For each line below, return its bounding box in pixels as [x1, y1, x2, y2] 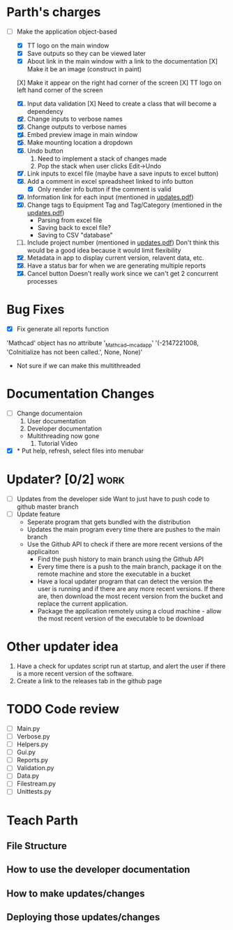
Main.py [16, 724, 40, 732]
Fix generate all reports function [16, 325, 110, 333]
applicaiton [27, 548, 59, 556]
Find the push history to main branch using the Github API [37, 555, 204, 563]
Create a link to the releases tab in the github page [16, 676, 163, 685]
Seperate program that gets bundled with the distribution [27, 518, 191, 526]
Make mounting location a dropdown [27, 138, 133, 147]
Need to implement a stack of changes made [37, 154, 167, 163]
